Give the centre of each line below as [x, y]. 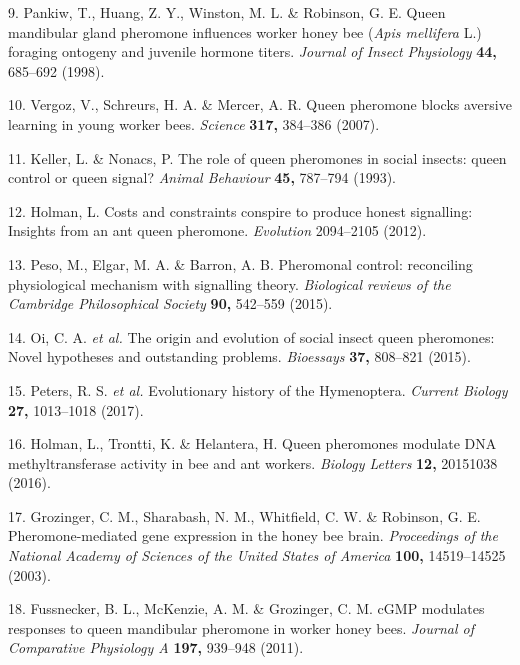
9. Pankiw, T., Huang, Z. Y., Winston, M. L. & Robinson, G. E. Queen [227, 12]
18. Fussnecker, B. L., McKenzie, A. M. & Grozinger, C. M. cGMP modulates [246, 608]
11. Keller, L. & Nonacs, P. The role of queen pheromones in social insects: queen [257, 157]
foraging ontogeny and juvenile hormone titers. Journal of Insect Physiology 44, [252, 51]
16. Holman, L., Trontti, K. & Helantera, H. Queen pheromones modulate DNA [252, 443]
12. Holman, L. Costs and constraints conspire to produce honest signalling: [240, 210]
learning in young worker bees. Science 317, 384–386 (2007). [194, 123]
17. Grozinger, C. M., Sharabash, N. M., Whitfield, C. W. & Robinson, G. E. [244, 515]
